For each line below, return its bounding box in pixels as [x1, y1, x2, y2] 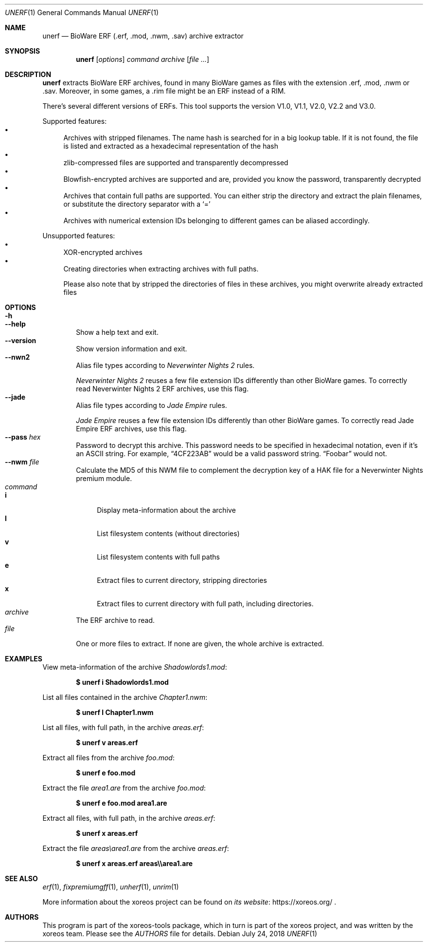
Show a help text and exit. [76, 328, 159, 336]
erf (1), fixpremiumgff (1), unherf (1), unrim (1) [42, 883, 179, 891]
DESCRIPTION [5, 70, 52, 78]
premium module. [76, 474, 132, 483]
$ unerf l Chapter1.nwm [76, 708, 154, 716]
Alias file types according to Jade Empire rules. [76, 401, 227, 409]
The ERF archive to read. [76, 616, 155, 624]
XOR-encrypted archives [63, 248, 142, 256]
